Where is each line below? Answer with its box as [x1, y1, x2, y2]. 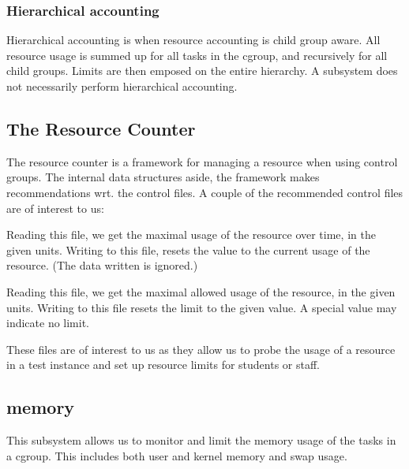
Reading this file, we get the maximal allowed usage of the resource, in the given [6, 283, 396, 300]
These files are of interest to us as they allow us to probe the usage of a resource [6, 341, 396, 357]
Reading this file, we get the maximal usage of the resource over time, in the [6, 226, 376, 243]
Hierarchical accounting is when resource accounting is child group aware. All [6, 32, 381, 48]
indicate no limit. [6, 315, 90, 331]
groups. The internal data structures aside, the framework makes [6, 169, 320, 185]
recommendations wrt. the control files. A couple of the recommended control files [6, 184, 403, 200]
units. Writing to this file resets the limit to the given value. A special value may [6, 299, 397, 315]
